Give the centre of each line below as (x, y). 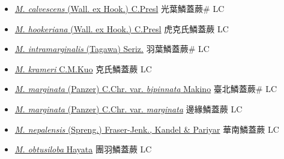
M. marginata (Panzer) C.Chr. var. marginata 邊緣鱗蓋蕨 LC (128, 108)
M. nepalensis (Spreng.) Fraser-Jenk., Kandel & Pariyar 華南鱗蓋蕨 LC (147, 129)
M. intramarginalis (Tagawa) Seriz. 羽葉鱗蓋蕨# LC (112, 49)
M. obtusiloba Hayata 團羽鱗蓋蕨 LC (83, 149)
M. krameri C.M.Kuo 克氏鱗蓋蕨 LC (83, 68)
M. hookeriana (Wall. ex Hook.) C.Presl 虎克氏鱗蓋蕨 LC (122, 28)
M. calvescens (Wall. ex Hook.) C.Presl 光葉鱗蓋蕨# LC (119, 8)
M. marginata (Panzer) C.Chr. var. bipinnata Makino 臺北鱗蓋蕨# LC (146, 89)
